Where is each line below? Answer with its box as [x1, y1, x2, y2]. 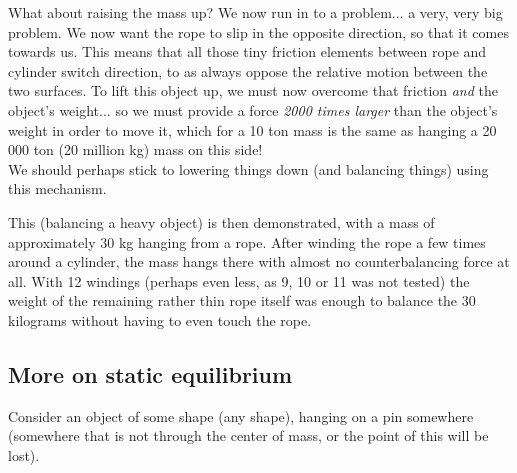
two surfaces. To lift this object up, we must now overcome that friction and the [8, 80, 499, 101]
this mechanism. [8, 178, 107, 199]
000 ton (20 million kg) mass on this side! [8, 139, 263, 160]
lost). [8, 444, 40, 465]
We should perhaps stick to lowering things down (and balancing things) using [8, 158, 489, 179]
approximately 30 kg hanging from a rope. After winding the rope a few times [8, 231, 486, 252]
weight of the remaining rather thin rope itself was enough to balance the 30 [8, 290, 476, 311]
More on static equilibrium [8, 358, 293, 389]
